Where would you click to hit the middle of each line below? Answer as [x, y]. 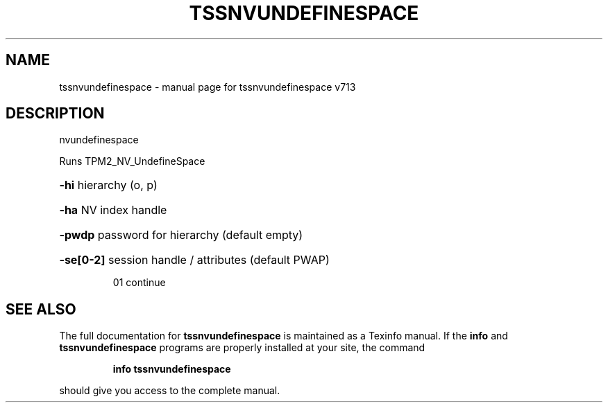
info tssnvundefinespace [172, 369]
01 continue [139, 283]
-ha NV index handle [113, 210]
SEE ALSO [41, 309]
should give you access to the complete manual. [170, 391]
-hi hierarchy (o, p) [108, 185]
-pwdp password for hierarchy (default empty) [181, 235]
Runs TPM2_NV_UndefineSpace [132, 161]
